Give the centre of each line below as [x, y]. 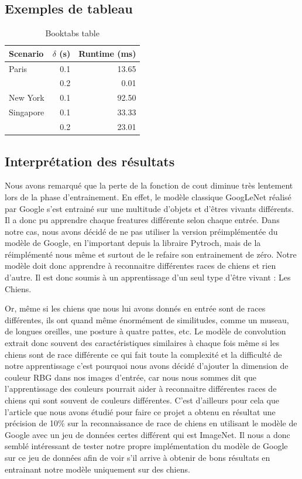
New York [27, 97]
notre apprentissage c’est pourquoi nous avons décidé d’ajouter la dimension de [147, 366]
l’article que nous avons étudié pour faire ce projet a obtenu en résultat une [140, 411]
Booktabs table [72, 33]
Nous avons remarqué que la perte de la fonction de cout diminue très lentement [149, 185]
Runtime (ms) [107, 53]
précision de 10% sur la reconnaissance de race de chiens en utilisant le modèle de [151, 423]
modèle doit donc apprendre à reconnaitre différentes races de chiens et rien [140, 266]
